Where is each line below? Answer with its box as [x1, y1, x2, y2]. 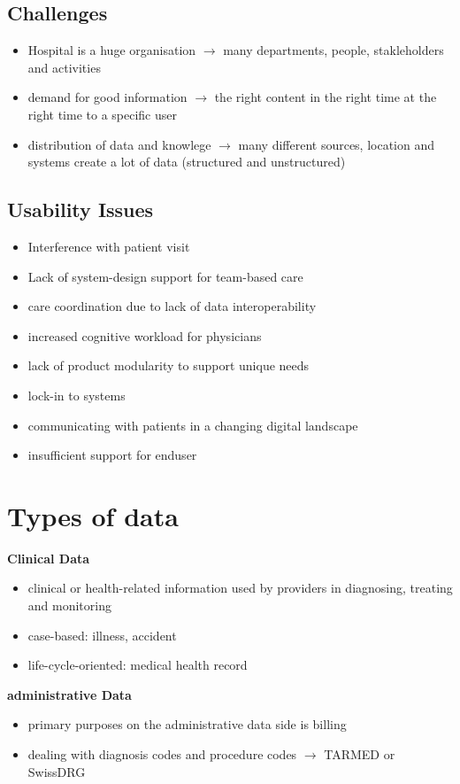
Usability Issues [7, 196, 154, 223]
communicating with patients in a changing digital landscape [27, 415, 358, 434]
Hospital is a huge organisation [27, 41, 196, 59]
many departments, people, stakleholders [223, 41, 444, 59]
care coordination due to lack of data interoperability [27, 297, 317, 315]
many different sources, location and [238, 135, 435, 153]
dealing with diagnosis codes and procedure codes [27, 745, 297, 763]
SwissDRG [27, 762, 86, 780]
